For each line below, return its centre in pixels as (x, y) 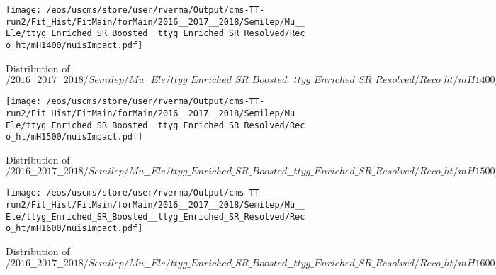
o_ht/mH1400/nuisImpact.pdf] (74, 45)
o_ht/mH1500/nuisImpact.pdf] (74, 137)
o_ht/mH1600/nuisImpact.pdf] (74, 229)
